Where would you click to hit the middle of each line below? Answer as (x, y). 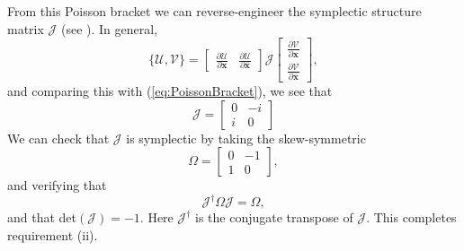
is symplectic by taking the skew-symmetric (246, 138)
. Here (156, 217)
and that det (42, 217)
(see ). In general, (109, 28)
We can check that (58, 138)
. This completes (411, 217)
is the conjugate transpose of (274, 217)
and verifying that (57, 185)
